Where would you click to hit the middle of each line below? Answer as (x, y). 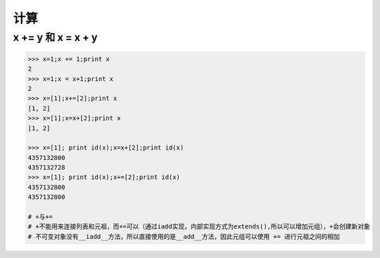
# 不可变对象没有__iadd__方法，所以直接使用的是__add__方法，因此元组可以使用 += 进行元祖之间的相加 (184, 236)
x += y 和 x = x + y (55, 37)
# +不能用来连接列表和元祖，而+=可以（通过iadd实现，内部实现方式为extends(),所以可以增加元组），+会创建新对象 (199, 227)
